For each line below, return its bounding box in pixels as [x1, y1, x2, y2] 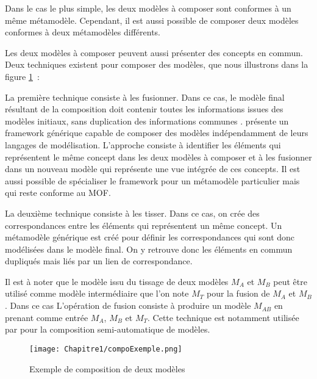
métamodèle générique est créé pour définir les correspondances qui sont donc [5, 231, 295, 244]
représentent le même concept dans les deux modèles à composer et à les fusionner [5, 150, 312, 163]
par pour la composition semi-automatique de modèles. [5, 323, 210, 336]
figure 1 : [5, 70, 40, 82]
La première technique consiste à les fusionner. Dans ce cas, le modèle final [5, 90, 285, 103]
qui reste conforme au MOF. [5, 186, 111, 199]
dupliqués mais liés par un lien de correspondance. [5, 254, 193, 267]
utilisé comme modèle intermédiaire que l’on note [5, 287, 189, 300]
